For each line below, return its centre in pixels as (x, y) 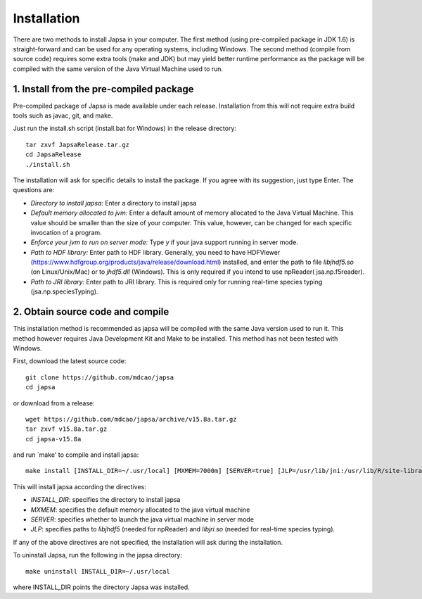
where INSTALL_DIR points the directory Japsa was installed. (101, 587)
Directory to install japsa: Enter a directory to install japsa (114, 203)
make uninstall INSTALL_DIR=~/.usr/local (98, 571)
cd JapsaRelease (53, 155)
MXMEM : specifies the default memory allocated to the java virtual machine (140, 510)
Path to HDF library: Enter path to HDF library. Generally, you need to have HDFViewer (155, 252)
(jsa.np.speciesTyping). (64, 291)
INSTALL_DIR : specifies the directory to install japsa (105, 500)
